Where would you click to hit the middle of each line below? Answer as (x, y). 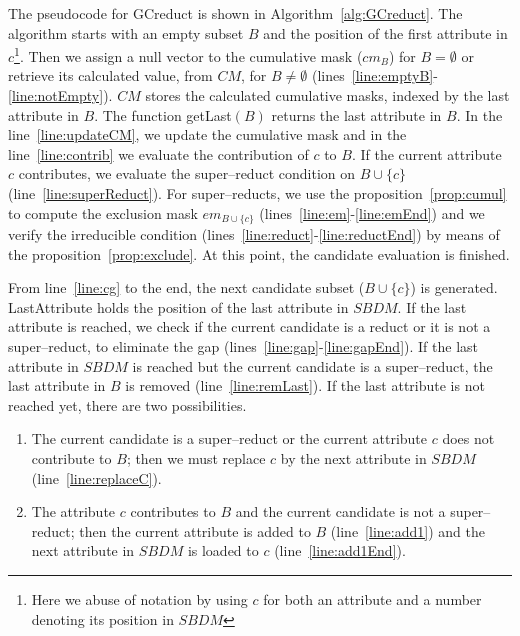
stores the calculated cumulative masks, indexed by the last (327, 95)
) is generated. (454, 287)
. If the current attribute (426, 153)
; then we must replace (196, 457)
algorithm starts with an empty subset (126, 32)
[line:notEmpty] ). (60, 95)
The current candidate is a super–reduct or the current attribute (229, 438)
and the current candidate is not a (340, 511)
